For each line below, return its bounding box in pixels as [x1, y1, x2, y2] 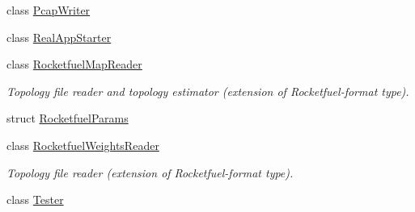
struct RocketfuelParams [6, 110, 129, 127]
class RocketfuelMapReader [6, 56, 142, 73]
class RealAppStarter [6, 28, 112, 45]
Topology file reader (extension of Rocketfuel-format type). [6, 164, 294, 181]
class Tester [6, 191, 64, 208]
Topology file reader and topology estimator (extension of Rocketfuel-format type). [6, 82, 409, 99]
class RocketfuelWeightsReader [6, 136, 159, 153]
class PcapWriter [6, 2, 91, 18]
